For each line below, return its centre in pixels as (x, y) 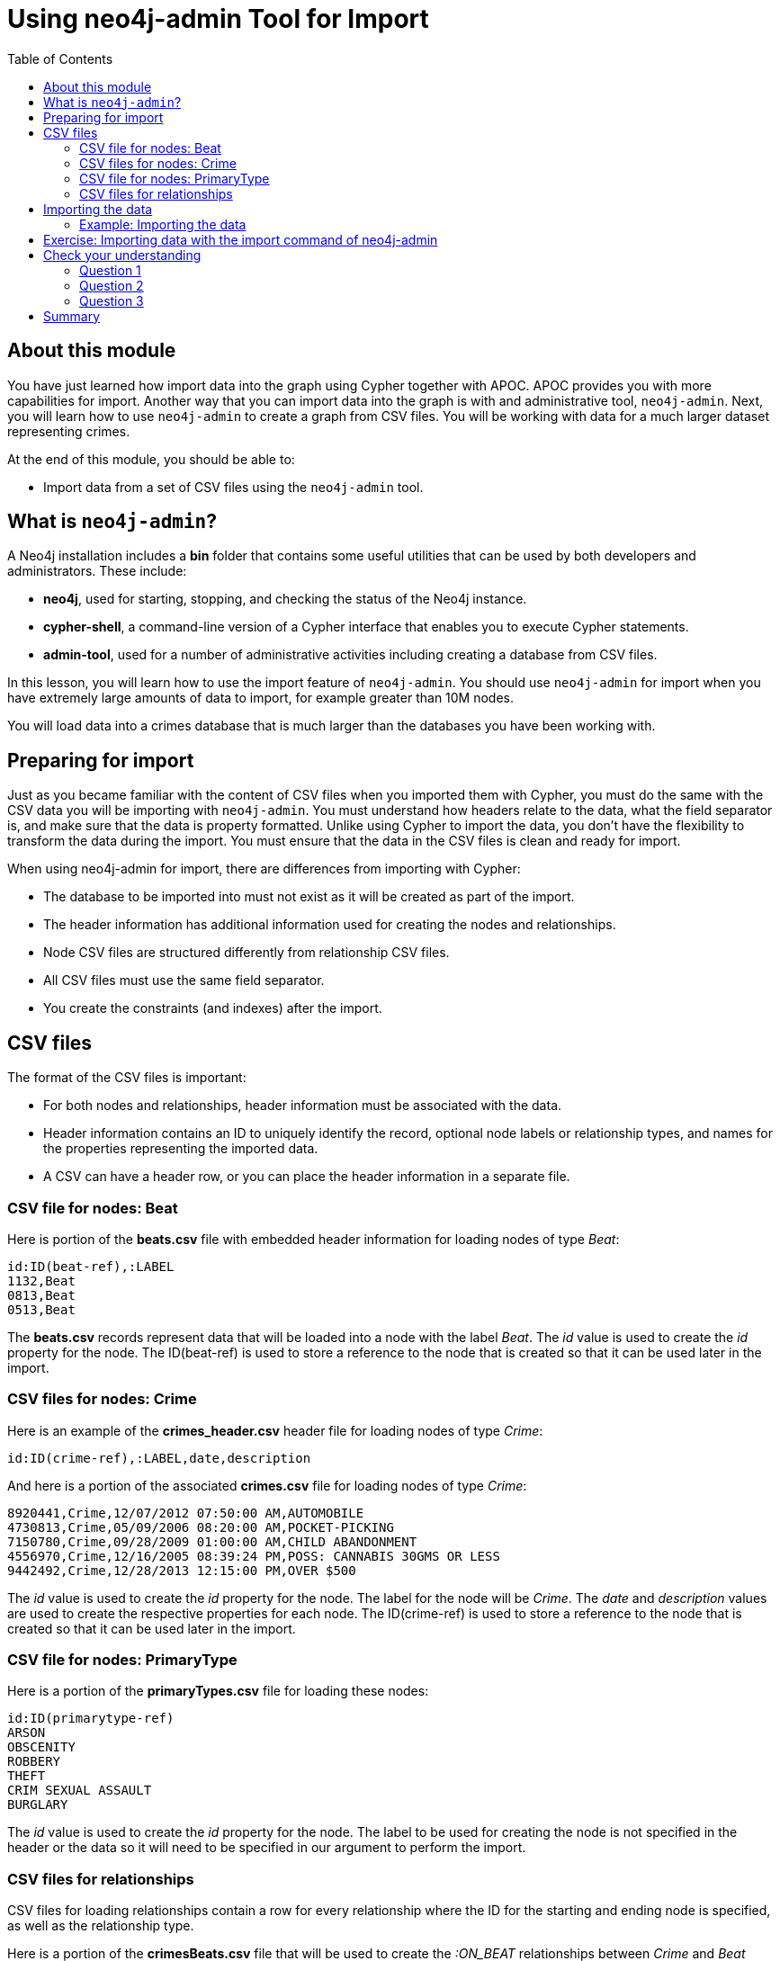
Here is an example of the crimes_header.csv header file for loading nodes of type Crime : (275, 1430)
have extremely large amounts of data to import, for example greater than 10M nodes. (261, 698)
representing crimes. (69, 431)
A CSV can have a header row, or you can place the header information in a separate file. (307, 1177)
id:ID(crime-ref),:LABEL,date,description (159, 1458)
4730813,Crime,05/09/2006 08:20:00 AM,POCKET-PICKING (201, 1527)
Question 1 (110, 270)
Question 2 (112, 285)
